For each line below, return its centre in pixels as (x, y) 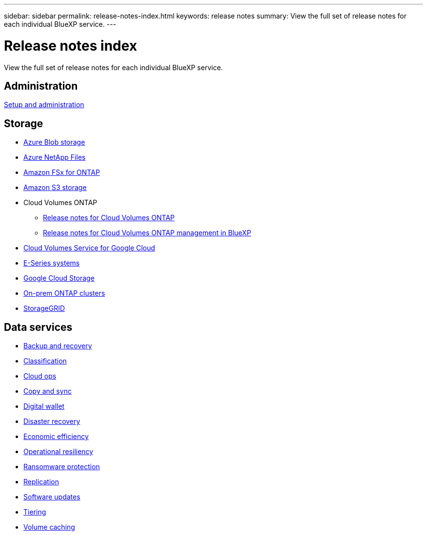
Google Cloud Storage (59, 278)
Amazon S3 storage (55, 188)
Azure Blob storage (54, 142)
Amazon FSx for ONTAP (62, 172)
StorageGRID (44, 308)
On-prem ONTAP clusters (64, 293)
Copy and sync (48, 391)
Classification (45, 361)
